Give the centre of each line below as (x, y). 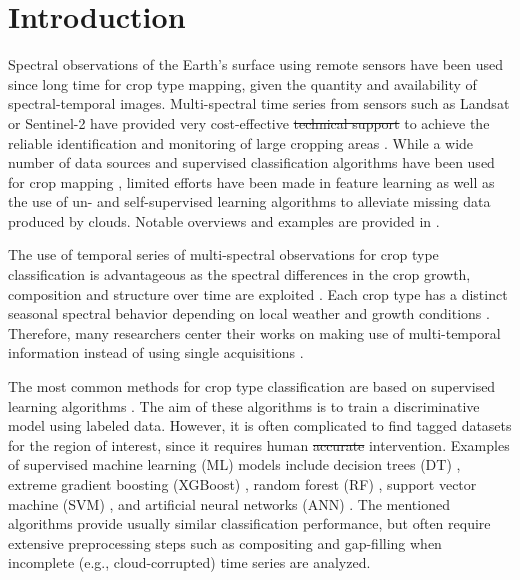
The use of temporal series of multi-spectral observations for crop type (223, 254)
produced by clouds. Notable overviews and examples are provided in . (224, 220)
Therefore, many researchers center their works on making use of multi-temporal (254, 332)
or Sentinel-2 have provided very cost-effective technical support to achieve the (249, 122)
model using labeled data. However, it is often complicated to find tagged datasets (260, 425)
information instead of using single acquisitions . (156, 352)
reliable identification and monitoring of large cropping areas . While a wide (241, 142)
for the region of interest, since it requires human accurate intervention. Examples (259, 444)
